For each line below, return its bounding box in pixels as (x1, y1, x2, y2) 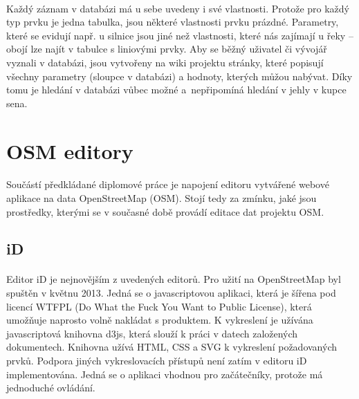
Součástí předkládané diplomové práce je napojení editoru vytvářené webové (6, 177, 329, 192)
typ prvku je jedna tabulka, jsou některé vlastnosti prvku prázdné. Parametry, (6, 15, 339, 29)
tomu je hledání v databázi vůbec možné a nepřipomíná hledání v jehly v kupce (6, 82, 347, 97)
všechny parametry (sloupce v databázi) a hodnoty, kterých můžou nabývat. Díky (6, 68, 353, 83)
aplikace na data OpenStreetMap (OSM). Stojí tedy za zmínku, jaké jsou (6, 190, 317, 205)
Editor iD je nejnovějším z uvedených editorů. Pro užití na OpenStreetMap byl (6, 272, 341, 286)
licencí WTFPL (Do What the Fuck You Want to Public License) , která (6, 299, 312, 313)
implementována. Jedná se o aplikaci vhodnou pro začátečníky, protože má (6, 366, 323, 381)
